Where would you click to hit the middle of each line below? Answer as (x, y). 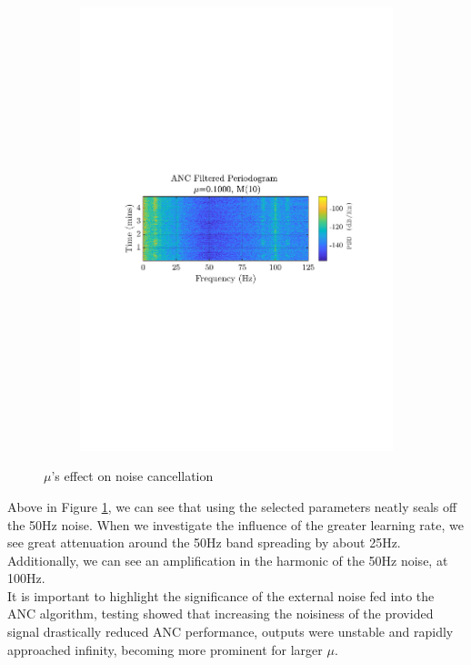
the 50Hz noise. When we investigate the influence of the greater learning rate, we (235, 524)
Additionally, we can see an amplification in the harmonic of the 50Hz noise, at (228, 560)
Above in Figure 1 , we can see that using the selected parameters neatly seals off (232, 506)
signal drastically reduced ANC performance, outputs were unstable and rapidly (230, 632)
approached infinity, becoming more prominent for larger (165, 649)
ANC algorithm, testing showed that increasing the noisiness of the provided (220, 614)
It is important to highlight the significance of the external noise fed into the (221, 595)
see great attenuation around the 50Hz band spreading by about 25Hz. (204, 542)
